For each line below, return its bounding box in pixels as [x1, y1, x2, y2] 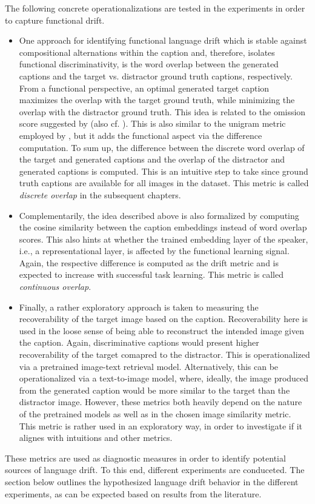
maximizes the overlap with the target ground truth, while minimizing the [19, 93, 295, 106]
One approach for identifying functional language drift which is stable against [19, 34, 307, 47]
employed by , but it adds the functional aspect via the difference [19, 129, 262, 141]
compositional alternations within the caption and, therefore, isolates [19, 45, 275, 58]
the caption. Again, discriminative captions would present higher [19, 336, 259, 349]
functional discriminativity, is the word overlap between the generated [19, 58, 279, 70]
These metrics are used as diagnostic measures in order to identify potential [5, 451, 286, 464]
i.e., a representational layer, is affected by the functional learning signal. [19, 244, 290, 257]
